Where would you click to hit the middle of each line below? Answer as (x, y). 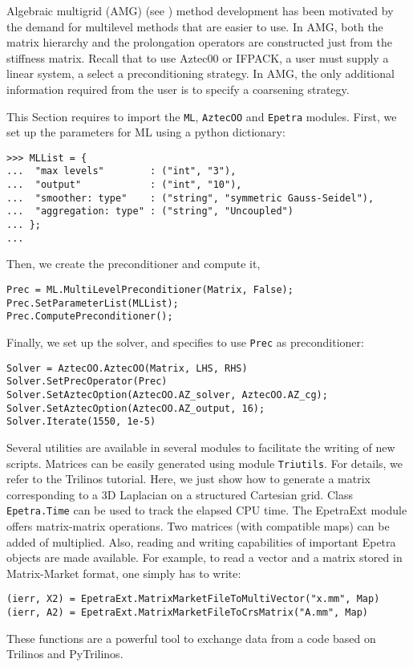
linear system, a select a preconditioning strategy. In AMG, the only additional (200, 73)
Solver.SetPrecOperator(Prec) (87, 382)
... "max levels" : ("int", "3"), (121, 171)
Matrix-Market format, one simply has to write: (124, 573)
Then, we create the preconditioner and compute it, (134, 264)
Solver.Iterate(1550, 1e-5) (81, 422)
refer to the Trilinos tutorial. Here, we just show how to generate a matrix (188, 479)
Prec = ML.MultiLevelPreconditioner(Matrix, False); (150, 290)
